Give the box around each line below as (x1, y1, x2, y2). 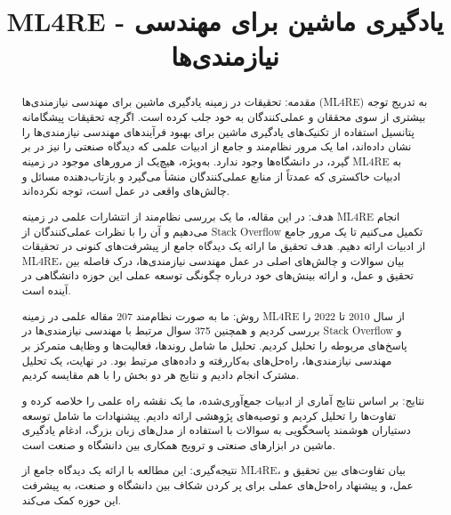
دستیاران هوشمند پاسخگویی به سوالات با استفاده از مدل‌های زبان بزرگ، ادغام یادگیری (21, 422, 411, 438)
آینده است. (21, 283, 71, 298)
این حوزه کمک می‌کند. (21, 492, 122, 507)
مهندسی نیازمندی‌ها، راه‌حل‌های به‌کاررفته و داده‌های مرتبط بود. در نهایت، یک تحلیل (21, 352, 392, 367)
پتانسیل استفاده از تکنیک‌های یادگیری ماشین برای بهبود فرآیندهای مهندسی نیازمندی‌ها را (21, 124, 415, 139)
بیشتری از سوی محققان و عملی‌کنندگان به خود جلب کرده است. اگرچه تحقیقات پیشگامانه (21, 109, 426, 125)
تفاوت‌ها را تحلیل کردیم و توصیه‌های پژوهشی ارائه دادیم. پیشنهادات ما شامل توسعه (21, 407, 397, 422)
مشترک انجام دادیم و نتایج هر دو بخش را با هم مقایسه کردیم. (21, 367, 300, 382)
